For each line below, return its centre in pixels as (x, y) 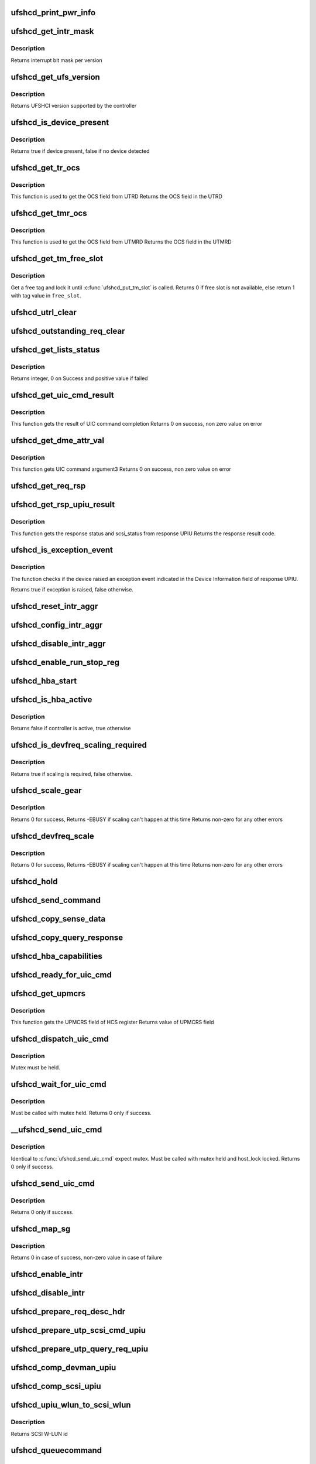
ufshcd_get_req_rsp (48, 486)
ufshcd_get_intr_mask (52, 31)
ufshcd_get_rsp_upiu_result (63, 504)
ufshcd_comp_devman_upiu (63, 1368)
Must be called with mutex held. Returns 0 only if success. (81, 1113)
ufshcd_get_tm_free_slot (57, 259)
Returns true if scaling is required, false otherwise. (72, 774)
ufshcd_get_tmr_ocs (49, 213)
